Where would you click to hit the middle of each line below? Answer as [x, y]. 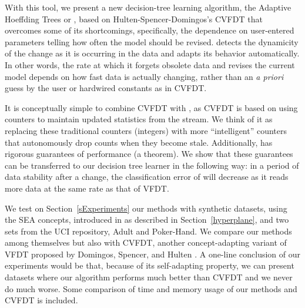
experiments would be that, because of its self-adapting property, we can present [150, 265]
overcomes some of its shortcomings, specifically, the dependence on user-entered [150, 30]
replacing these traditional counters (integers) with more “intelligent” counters [146, 130]
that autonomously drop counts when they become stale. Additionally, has [139, 142]
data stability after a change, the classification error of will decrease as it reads [147, 177]
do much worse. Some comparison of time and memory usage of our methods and [151, 288]
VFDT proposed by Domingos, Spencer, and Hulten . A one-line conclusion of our [153, 254]
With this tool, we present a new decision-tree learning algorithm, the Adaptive [148, 7]
